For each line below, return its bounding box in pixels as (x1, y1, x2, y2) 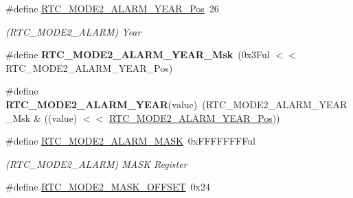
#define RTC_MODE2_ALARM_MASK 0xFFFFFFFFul (5, 134, 255, 148)
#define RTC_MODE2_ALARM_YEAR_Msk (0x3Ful (5, 47, 270, 62)
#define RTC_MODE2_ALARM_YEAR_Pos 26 (5, 1, 219, 15)
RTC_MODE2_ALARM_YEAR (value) (5, 97, 198, 111)
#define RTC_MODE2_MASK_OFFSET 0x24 (5, 180, 210, 194)
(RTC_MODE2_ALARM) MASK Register (5, 156, 187, 171)
